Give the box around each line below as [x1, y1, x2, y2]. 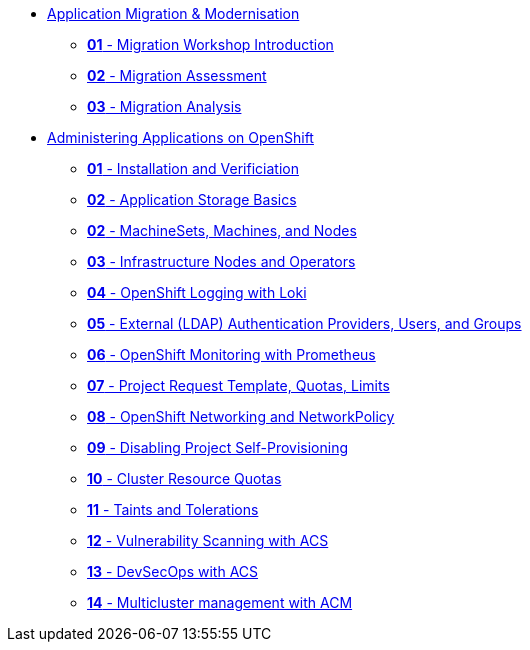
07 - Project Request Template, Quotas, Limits [87, 377, 390, 394]
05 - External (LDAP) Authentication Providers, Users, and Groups [87, 315, 522, 332]
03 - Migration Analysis [87, 98, 242, 115]
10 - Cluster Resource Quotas [87, 470, 282, 487]
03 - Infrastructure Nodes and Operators [87, 253, 356, 270]
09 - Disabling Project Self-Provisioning [87, 439, 349, 456]
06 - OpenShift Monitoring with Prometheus [87, 346, 376, 363]
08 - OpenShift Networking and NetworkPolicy [87, 408, 395, 425]
